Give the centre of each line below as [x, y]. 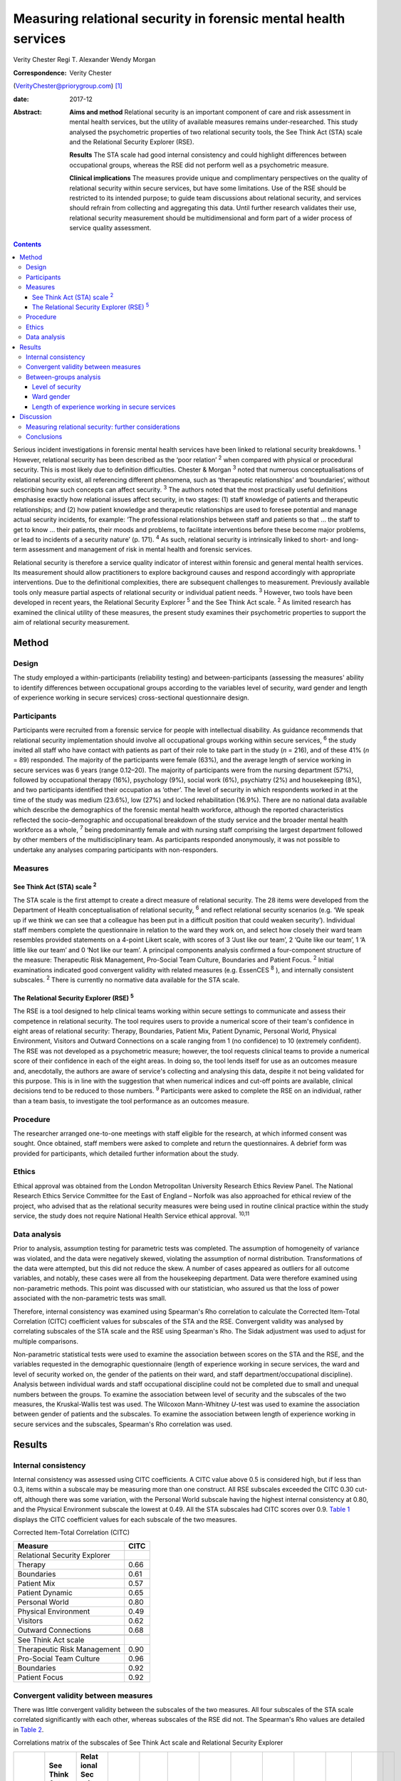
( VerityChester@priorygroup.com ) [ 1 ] [68, 86]
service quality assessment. [110, 228]
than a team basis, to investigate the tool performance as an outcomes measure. [131, 1101]
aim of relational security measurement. [72, 623]
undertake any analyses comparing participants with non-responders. [116, 850]
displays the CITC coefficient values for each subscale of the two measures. [125, 1519]
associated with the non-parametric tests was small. [90, 1298]
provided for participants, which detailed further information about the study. [126, 1153]
